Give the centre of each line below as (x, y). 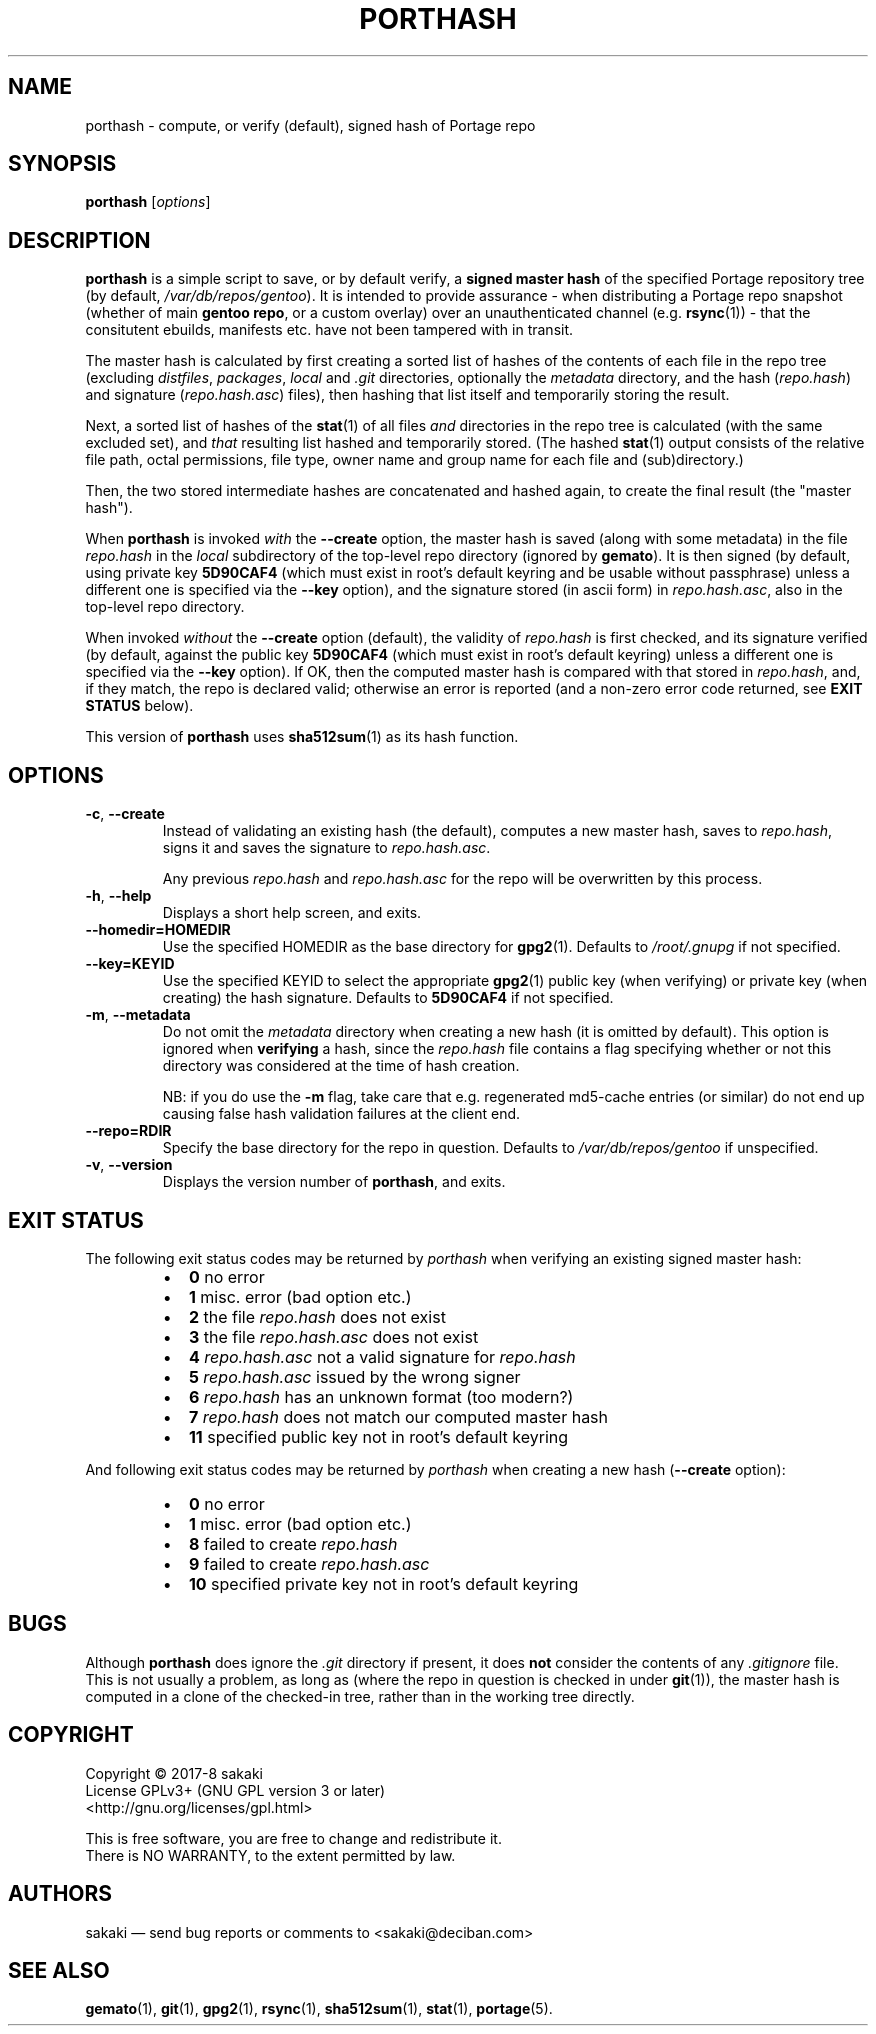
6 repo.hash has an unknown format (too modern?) (381, 1396)
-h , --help (118, 896)
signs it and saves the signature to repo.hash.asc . (326, 848)
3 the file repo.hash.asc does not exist (333, 1336)
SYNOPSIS (62, 164)
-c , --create (125, 814)
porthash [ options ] (148, 202)
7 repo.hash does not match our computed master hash (398, 1416)
